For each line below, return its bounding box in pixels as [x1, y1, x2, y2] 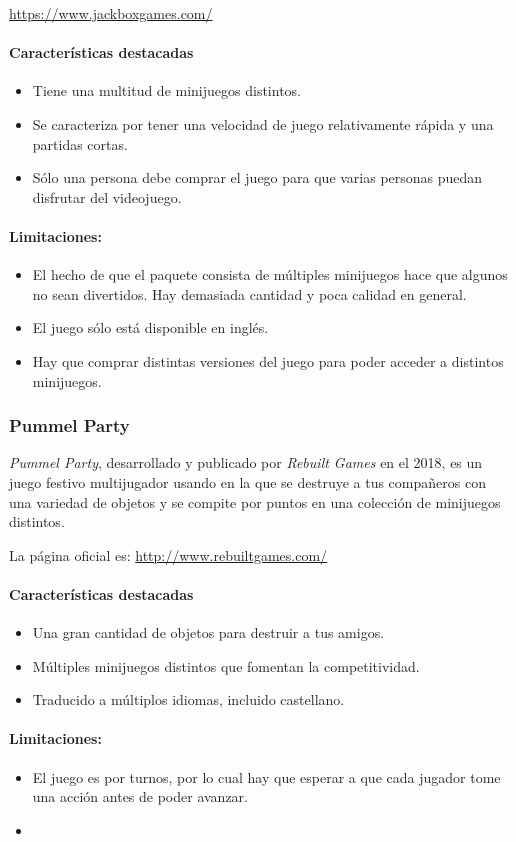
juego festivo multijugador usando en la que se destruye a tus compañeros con [9, 471, 486, 492]
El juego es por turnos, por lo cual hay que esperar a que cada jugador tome [32, 766, 501, 787]
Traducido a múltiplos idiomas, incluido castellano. [32, 689, 345, 710]
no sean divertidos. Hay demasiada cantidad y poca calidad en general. [32, 283, 467, 304]
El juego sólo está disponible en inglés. [32, 317, 269, 338]
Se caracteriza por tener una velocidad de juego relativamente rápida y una [32, 113, 494, 134]
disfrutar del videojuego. [32, 186, 182, 207]
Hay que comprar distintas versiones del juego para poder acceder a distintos [32, 350, 504, 371]
